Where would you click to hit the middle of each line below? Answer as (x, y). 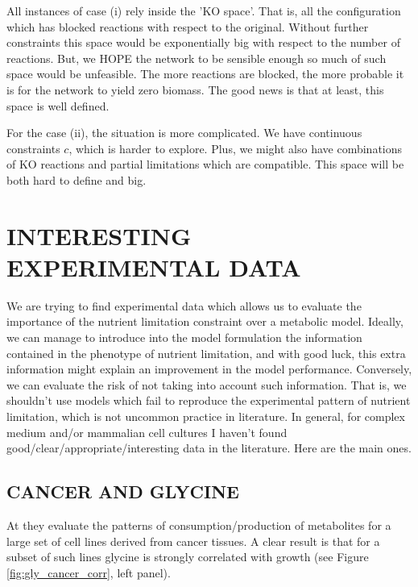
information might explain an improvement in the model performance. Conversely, (209, 369)
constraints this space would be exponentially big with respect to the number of (203, 42)
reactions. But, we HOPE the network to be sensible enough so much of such (197, 58)
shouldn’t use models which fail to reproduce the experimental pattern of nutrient (209, 400)
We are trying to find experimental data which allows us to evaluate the (184, 305)
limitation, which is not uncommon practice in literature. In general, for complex (206, 416)
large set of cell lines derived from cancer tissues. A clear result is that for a (193, 541)
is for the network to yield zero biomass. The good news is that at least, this (195, 89)
